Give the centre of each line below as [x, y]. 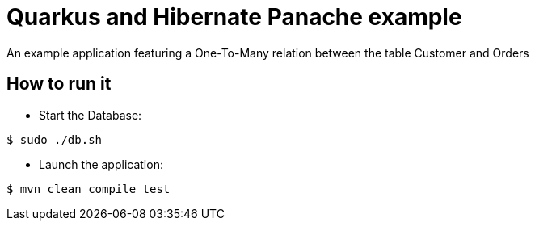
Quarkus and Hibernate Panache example [234, 17]
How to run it [59, 84]
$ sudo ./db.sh [55, 139]
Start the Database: [91, 115]
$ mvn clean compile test [88, 189]
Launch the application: [101, 164]
